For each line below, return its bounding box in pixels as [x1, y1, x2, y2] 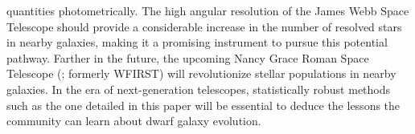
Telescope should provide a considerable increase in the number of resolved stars [6, 18, 402, 35]
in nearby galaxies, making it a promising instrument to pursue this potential [6, 34, 388, 51]
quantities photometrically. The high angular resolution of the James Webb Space [6, 2, 409, 18]
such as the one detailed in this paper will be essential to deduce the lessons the [6, 96, 401, 113]
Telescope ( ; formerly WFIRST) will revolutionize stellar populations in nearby [6, 65, 397, 82]
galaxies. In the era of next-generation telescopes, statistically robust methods [6, 80, 391, 97]
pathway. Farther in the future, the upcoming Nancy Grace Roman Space [6, 49, 369, 66]
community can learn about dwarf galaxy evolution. [6, 112, 261, 129]
